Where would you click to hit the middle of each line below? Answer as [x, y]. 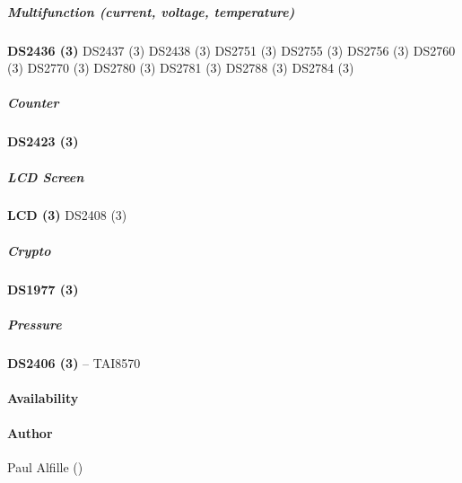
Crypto [29, 250]
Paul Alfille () [45, 467]
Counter [33, 103]
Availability [43, 397]
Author [30, 433]
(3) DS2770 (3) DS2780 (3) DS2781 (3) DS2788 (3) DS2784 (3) [181, 68]
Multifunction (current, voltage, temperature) [151, 11]
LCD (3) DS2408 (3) [67, 215]
